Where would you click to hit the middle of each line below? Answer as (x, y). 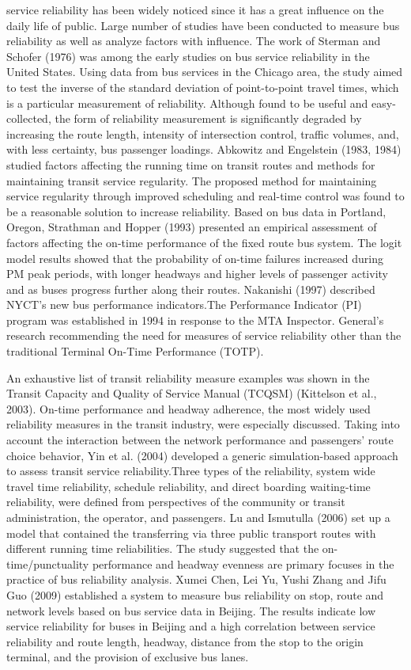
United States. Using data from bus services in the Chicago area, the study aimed (205, 72)
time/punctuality (48, 563)
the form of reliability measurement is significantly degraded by (208, 118)
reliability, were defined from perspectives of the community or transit (176, 502)
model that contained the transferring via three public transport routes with (191, 533)
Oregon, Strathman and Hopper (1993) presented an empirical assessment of (192, 227)
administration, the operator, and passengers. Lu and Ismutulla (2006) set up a (198, 517)
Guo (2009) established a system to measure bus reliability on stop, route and (195, 594)
